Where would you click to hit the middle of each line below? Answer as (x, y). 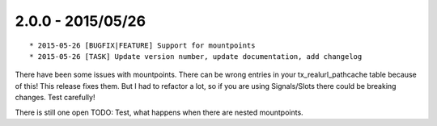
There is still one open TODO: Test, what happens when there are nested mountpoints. (159, 112)
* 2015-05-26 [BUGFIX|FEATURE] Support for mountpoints (142, 45)
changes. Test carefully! (55, 98)
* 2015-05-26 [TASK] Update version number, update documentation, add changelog (196, 56)
